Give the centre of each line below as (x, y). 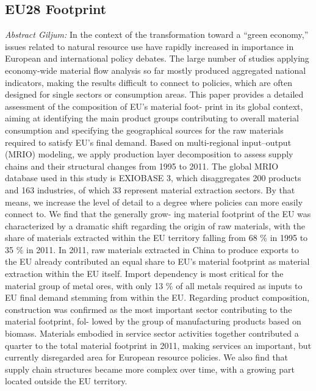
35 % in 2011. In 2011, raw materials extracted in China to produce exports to (152, 249)
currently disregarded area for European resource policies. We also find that (147, 357)
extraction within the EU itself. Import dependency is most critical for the (144, 274)
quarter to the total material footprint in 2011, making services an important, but (158, 345)
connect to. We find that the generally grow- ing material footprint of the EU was (158, 214)
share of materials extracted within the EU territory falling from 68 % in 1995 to (156, 238)
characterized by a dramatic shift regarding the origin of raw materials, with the (155, 225)
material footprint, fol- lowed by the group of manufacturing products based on (153, 321)
